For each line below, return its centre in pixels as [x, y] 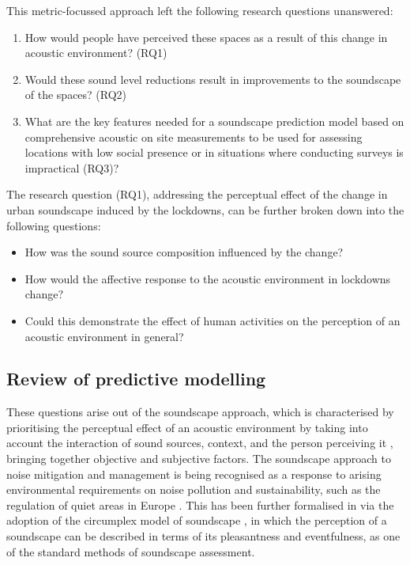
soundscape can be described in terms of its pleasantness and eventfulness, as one [203, 536]
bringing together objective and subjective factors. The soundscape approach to [199, 459]
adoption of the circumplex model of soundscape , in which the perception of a [197, 520]
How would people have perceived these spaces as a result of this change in [206, 37]
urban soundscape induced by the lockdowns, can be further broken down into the [205, 209]
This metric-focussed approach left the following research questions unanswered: [200, 10]
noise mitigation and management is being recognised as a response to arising [194, 474]
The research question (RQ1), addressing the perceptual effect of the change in [197, 194]
